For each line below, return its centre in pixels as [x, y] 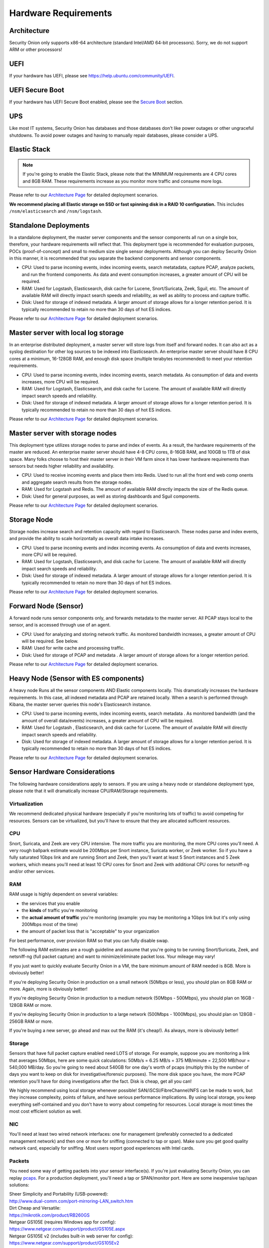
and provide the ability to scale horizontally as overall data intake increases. [87, 539]
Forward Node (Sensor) [46, 606]
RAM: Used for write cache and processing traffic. [73, 648]
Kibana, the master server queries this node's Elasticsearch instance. [80, 704]
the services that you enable [51, 903]
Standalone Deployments [49, 225]
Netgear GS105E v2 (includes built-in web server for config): [71, 1236]
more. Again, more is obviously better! [48, 989]
